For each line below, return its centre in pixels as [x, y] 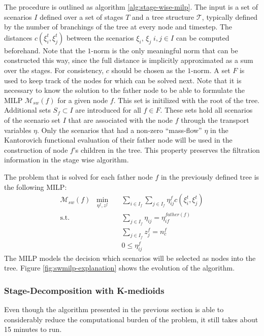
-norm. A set [211, 70]
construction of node [36, 149]
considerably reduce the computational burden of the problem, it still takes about [131, 319]
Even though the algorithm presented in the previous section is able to [114, 309]
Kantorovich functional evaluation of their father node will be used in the [118, 140]
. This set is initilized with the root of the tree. [187, 100]
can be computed [203, 37]
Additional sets [27, 110]
